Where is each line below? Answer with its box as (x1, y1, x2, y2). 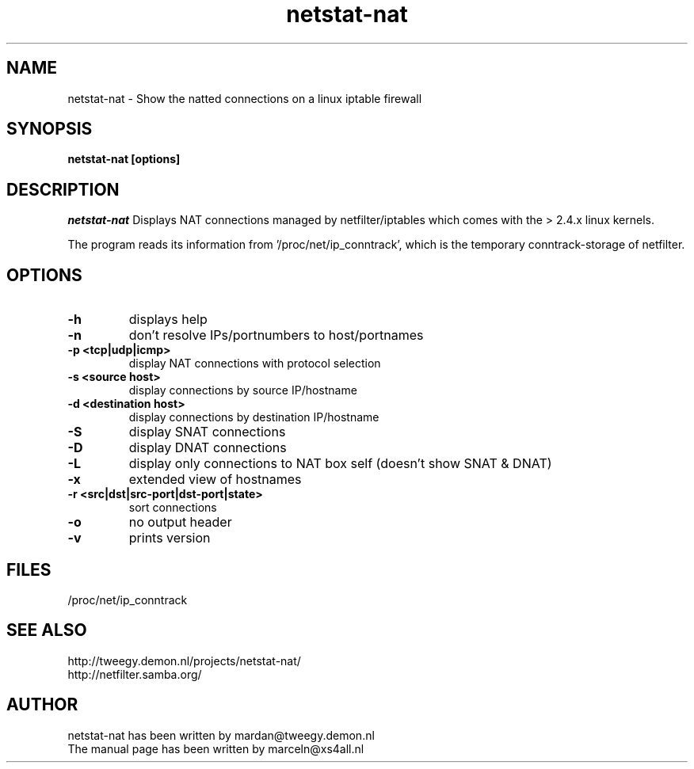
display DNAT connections (128, 440, 287, 456)
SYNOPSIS (6, 119, 93, 139)
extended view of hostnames (128, 471, 302, 488)
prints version (128, 530, 211, 546)
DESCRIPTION (6, 179, 120, 200)
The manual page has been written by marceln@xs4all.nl (67, 741, 364, 756)
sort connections (128, 501, 217, 515)
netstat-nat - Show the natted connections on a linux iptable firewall (67, 91, 422, 105)
